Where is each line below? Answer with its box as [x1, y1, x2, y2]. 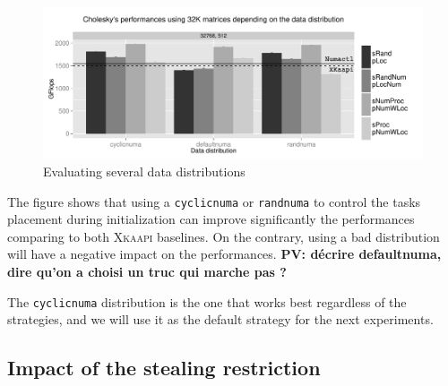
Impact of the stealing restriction [7, 354, 321, 382]
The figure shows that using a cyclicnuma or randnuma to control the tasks [7, 192, 421, 210]
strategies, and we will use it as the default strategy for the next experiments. [7, 310, 434, 329]
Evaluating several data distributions [43, 161, 246, 180]
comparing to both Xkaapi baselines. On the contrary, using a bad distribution [7, 227, 440, 245]
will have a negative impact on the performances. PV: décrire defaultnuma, [7, 244, 442, 263]
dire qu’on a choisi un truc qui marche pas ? [7, 262, 287, 280]
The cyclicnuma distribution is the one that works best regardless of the [7, 292, 407, 311]
